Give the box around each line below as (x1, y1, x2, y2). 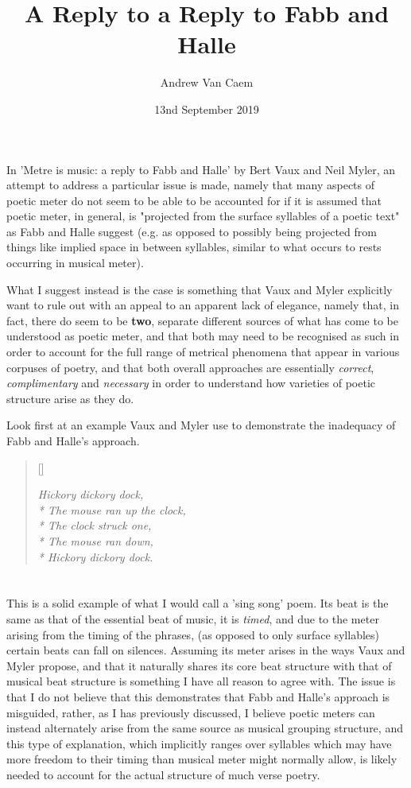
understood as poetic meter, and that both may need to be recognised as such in (6, 328, 399, 344)
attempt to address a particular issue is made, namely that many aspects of (6, 177, 375, 193)
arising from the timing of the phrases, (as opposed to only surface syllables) (6, 626, 379, 642)
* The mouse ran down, (37, 532, 153, 549)
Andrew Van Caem (160, 74, 254, 91)
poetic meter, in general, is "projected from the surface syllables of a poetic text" (6, 208, 400, 224)
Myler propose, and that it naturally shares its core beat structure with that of (6, 657, 392, 673)
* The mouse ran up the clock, (37, 501, 186, 518)
